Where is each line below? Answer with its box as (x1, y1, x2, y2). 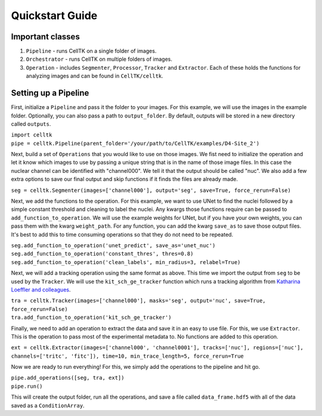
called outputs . (11, 120, 51, 128)
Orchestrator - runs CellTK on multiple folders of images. (26, 55, 173, 63)
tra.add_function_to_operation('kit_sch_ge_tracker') (11, 314, 172, 321)
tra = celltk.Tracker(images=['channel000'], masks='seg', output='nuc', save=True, (11, 297, 266, 304)
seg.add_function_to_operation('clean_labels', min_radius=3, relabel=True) (11, 259, 241, 265)
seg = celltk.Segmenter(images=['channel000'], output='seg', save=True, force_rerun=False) (11, 187, 292, 194)
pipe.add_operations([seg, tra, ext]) (11, 374, 125, 381)
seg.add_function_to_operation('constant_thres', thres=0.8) (11, 250, 194, 257)
